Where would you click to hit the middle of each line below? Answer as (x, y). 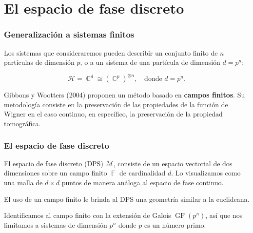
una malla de (23, 183)
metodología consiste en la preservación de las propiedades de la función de (116, 104)
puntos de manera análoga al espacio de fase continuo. (143, 183)
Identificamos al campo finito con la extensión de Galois (88, 215)
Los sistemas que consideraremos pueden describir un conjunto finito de (111, 52)
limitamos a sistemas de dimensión (56, 224)
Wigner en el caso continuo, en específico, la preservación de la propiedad (113, 114)
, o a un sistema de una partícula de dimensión (150, 62)
